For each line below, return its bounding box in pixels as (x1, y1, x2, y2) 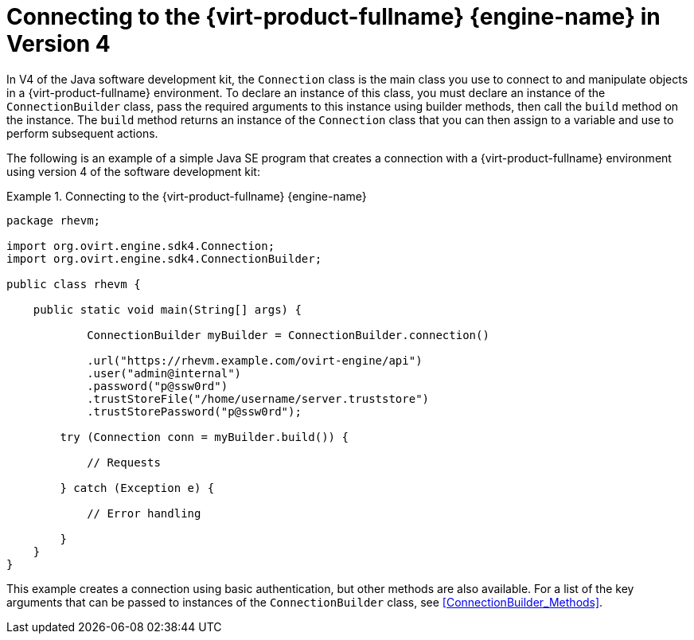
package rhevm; (6, 213, 101, 227)
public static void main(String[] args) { (33, 302, 302, 316)
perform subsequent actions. (6, 126, 158, 140)
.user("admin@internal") (87, 366, 242, 380)
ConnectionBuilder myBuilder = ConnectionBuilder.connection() (87, 328, 489, 341)
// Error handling (87, 506, 201, 520)
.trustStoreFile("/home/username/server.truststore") (87, 392, 430, 405)
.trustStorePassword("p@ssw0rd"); (87, 404, 302, 418)
